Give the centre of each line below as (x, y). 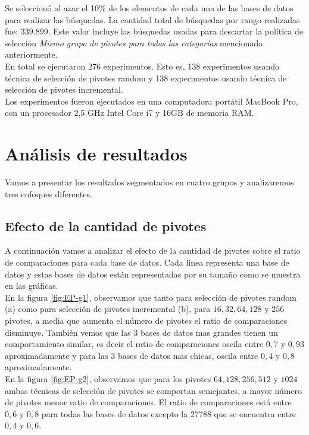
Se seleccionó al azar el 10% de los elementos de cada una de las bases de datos (149, 8)
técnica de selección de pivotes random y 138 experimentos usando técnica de (146, 78)
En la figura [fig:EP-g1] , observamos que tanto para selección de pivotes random (151, 297)
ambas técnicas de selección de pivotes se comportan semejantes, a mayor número (154, 390)
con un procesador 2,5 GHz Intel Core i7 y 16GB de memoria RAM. (129, 113)
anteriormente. (31, 54)
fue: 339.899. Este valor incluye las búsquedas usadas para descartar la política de (154, 31)
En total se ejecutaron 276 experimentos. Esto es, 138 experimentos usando (142, 66)
